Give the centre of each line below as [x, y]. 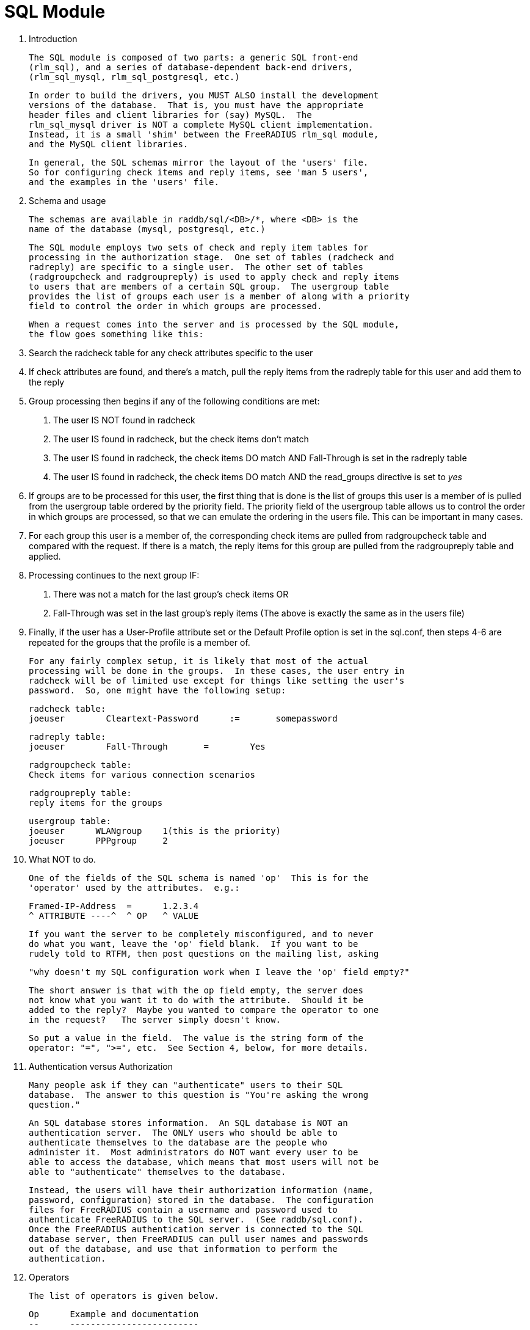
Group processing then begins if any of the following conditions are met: [174, 401]
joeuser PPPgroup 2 [98, 840]
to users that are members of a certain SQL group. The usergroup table [209, 286]
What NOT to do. [63, 859]
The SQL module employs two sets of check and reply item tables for [199, 247]
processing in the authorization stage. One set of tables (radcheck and [212, 257]
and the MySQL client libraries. [109, 144]
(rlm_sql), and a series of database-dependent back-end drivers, [191, 67]
